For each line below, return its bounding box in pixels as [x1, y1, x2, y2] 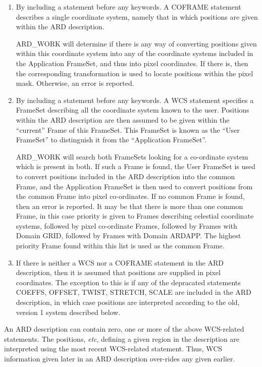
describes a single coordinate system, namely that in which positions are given [16, 11, 258, 22]
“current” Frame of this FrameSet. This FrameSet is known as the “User [16, 124, 240, 135]
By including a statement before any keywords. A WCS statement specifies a [16, 94, 254, 105]
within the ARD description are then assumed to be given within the [16, 114, 230, 125]
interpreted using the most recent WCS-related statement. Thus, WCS [4, 343, 223, 354]
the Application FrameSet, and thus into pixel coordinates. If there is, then [16, 58, 248, 68]
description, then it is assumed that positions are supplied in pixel [16, 267, 221, 278]
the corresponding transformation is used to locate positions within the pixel [16, 68, 253, 78]
